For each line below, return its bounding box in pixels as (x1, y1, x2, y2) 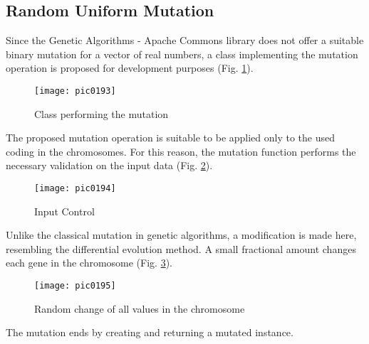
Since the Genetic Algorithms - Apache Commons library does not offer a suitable (6, 33, 364, 48)
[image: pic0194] (34, 183, 116, 194)
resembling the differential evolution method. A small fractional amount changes (6, 241, 356, 256)
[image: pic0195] (34, 281, 116, 291)
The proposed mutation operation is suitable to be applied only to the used (6, 130, 336, 145)
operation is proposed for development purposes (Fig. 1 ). (6, 60, 254, 75)
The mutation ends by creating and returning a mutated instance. (6, 325, 293, 340)
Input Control (34, 203, 95, 218)
